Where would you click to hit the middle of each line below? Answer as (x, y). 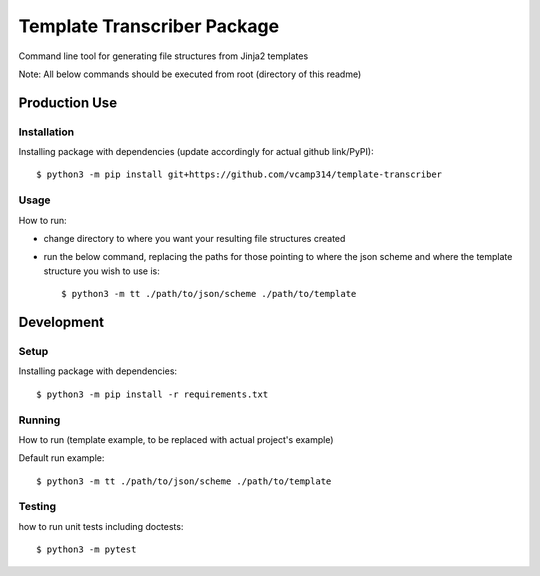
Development (61, 322)
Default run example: (61, 458)
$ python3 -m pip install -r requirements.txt (152, 394)
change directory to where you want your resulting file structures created (194, 239)
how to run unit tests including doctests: (101, 526)
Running (39, 420)
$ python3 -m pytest (86, 549)
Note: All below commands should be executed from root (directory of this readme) (190, 74)
